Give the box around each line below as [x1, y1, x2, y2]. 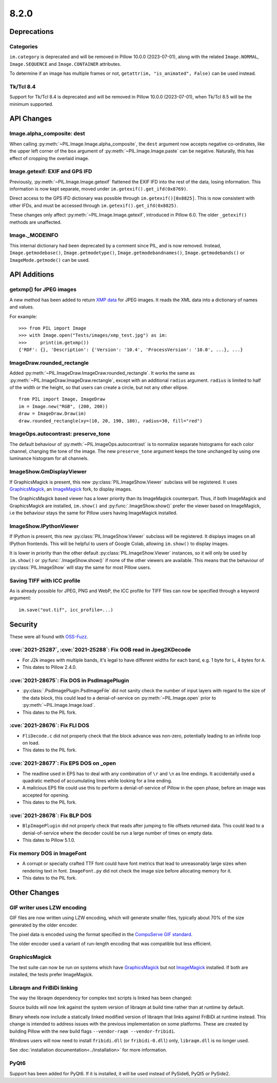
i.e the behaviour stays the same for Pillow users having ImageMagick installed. [9, 510, 178, 516]
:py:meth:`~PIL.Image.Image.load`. [22, 702, 95, 708]
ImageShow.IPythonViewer [9, 523, 79, 530]
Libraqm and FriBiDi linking [9, 984, 78, 991]
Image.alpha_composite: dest [9, 130, 85, 137]
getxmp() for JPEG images [9, 286, 77, 293]
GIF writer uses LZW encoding [9, 904, 87, 911]
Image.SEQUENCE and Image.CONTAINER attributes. [9, 61, 122, 67]
